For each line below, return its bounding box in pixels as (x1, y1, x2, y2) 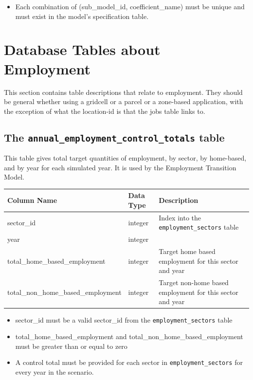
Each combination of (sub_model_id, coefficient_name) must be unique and (15, 1, 245, 11)
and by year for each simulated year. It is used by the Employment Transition (4, 162, 236, 172)
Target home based (159, 246, 216, 256)
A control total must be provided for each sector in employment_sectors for (15, 357, 243, 367)
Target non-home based (159, 277, 229, 288)
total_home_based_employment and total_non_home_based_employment (15, 331, 243, 342)
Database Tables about (4, 39, 161, 59)
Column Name (7, 195, 57, 205)
